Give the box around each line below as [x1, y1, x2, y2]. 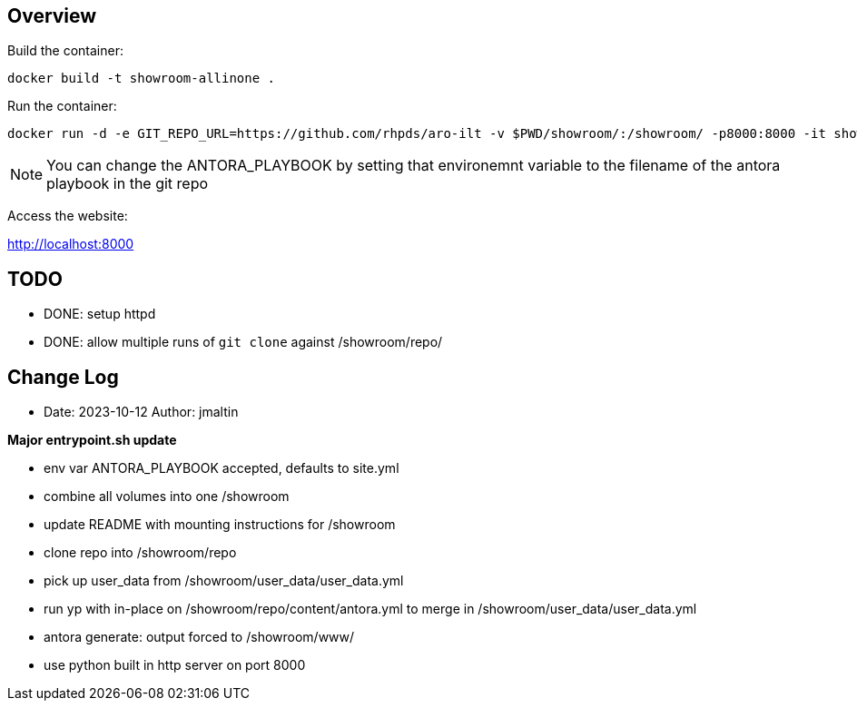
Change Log [7, 365, 119, 388]
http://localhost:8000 [7, 236, 134, 252]
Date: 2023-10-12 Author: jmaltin [44, 404, 239, 420]
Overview [7, 5, 97, 27]
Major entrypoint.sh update [7, 432, 177, 448]
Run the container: [7, 98, 117, 114]
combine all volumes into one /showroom [44, 488, 290, 505]
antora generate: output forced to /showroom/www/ [44, 629, 355, 645]
